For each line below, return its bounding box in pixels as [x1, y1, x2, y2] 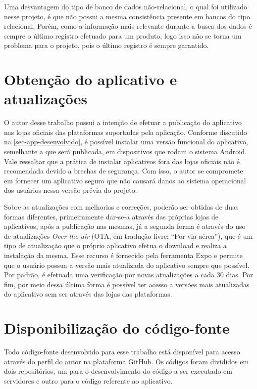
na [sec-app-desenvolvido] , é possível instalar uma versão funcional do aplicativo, [4, 136, 248, 147]
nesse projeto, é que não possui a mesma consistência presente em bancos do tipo [4, 11, 250, 21]
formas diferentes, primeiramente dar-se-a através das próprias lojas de [4, 211, 218, 221]
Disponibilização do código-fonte [4, 318, 230, 338]
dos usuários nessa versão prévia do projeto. [4, 185, 137, 195]
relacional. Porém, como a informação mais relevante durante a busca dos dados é [4, 21, 252, 31]
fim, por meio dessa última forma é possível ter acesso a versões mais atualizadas [4, 279, 250, 289]
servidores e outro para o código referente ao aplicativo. [4, 375, 173, 386]
